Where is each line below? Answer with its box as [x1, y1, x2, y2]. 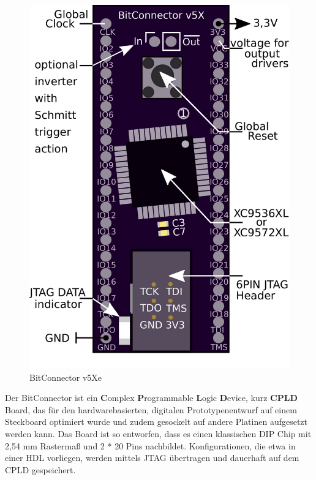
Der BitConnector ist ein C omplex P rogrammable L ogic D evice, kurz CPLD [5, 391, 298, 404]
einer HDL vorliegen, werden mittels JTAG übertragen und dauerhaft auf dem [5, 451, 299, 464]
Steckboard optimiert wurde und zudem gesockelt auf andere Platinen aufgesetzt [5, 415, 308, 428]
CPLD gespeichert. [5, 463, 76, 476]
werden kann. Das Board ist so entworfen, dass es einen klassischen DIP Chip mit [5, 427, 312, 440]
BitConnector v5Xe [29, 370, 102, 383]
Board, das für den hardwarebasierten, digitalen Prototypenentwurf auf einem [5, 403, 297, 416]
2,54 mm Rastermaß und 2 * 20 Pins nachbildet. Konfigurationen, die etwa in [5, 439, 296, 452]
